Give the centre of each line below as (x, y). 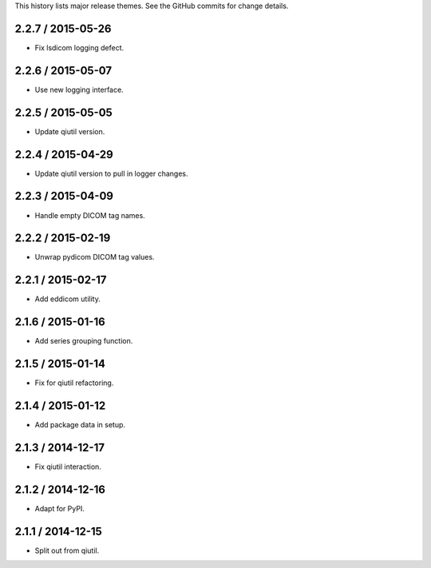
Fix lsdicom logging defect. (79, 47)
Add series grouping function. (84, 341)
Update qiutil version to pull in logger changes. (111, 173)
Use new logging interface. (79, 89)
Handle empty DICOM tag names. (90, 215)
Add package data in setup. (80, 425)
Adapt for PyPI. (60, 508)
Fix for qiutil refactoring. (74, 383)
